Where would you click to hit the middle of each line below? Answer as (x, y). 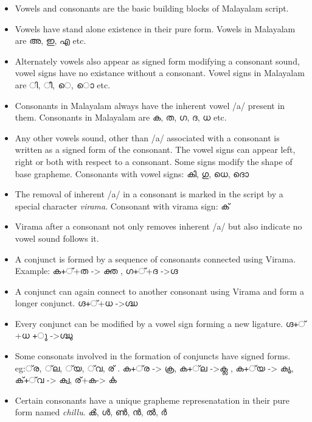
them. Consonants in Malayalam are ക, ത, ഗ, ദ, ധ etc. (121, 117)
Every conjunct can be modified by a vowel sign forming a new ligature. (149, 323)
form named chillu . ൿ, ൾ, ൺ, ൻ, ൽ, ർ (91, 412)
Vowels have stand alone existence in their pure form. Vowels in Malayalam (155, 28)
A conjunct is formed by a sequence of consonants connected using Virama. (155, 258)
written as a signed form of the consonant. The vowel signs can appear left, (155, 149)
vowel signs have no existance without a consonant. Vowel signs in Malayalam (160, 73)
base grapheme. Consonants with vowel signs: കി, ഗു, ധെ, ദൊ (132, 173)
